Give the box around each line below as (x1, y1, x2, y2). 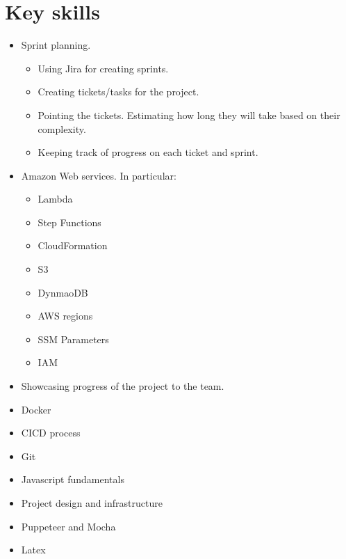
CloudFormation (38, 238, 108, 253)
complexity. (38, 121, 86, 136)
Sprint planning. (21, 38, 91, 52)
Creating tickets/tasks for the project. (38, 84, 199, 99)
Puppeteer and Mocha (21, 519, 116, 533)
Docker (21, 402, 51, 416)
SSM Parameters (38, 331, 109, 346)
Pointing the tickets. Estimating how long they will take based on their (38, 107, 340, 122)
